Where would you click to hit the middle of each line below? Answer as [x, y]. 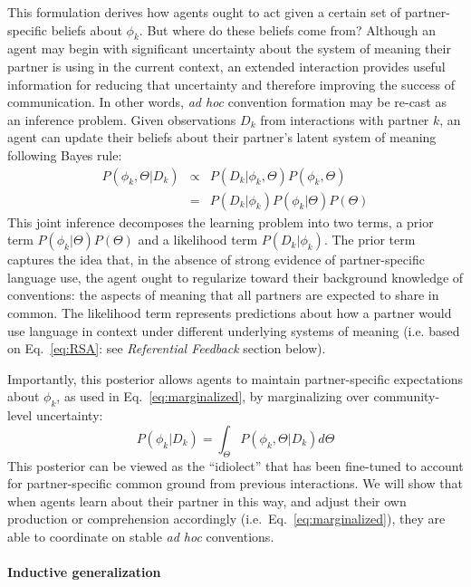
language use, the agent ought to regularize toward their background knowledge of [235, 277]
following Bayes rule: [65, 154]
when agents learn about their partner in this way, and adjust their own [207, 500]
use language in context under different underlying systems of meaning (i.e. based [234, 330]
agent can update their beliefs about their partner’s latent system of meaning [222, 137]
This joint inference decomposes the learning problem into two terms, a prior [221, 221]
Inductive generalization [84, 572]
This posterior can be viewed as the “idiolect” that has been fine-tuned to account [235, 465]
